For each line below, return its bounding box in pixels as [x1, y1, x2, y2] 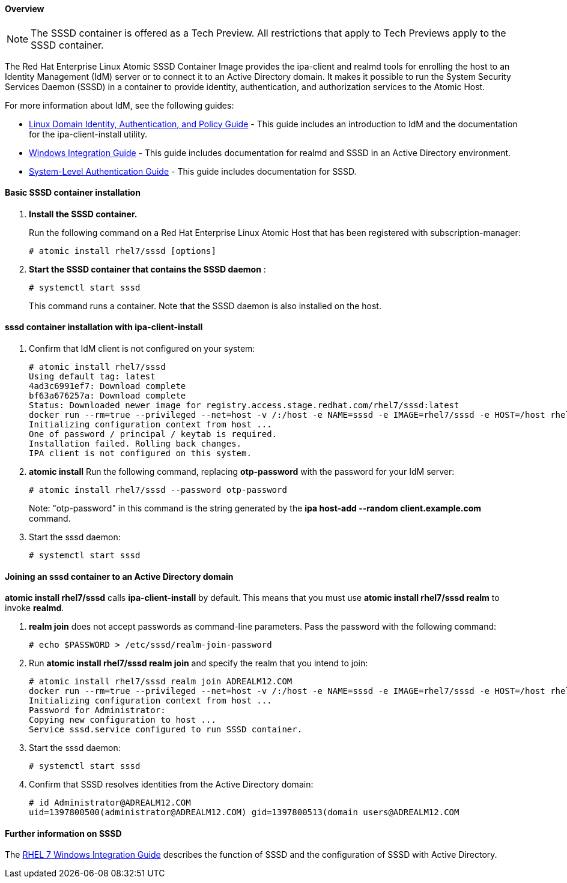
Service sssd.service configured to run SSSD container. [29, 725, 303, 735]
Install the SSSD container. [29, 208, 138, 219]
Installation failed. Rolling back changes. [29, 439, 242, 449]
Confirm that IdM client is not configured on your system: [29, 343, 255, 354]
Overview [5, 4, 44, 14]
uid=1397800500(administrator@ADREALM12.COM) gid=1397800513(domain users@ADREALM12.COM [29, 807, 459, 818]
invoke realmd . [5, 603, 64, 613]
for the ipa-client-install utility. [29, 128, 148, 139]
